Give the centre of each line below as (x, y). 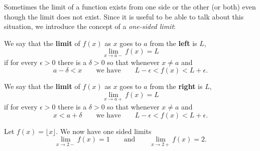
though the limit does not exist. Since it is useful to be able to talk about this (124, 16)
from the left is (173, 43)
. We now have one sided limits (104, 131)
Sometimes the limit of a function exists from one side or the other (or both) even (130, 6)
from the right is (176, 86)
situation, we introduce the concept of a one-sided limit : (90, 26)
